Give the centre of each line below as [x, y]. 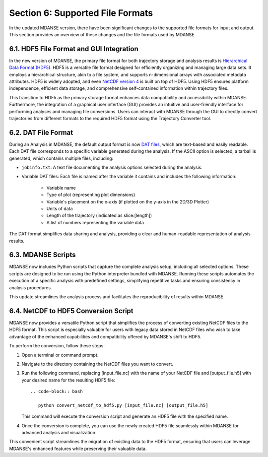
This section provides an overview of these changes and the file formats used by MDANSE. [102, 34]
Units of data [60, 209]
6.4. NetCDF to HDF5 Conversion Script [71, 311]
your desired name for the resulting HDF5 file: [68, 380]
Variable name [61, 188]
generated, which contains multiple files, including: [61, 158]
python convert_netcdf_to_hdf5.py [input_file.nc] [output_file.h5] [123, 405]
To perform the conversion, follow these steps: [57, 346]
